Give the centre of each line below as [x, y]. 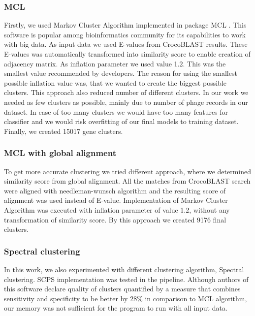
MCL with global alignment [60, 153]
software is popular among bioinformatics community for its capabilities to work [125, 34]
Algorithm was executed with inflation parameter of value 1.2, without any [117, 209]
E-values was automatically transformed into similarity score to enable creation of [127, 54]
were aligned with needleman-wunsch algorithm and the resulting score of [115, 190]
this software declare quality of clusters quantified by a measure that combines [122, 289]
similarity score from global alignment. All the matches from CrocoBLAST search [127, 181]
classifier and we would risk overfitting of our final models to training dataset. [121, 121]
